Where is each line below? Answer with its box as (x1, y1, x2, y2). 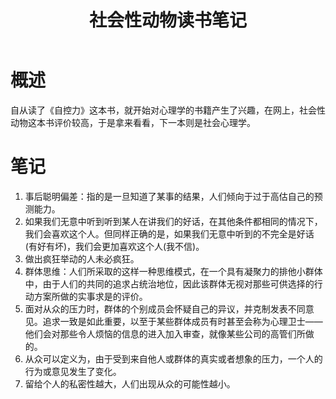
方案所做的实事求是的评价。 (33, 290, 148, 302)
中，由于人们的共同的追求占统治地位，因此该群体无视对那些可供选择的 (24, 277, 315, 290)
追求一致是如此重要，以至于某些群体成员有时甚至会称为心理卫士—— (42, 315, 323, 327)
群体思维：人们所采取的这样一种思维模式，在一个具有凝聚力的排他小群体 (24, 265, 323, 277)
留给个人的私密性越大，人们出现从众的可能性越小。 (24, 377, 236, 390)
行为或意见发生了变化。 (24, 365, 122, 377)
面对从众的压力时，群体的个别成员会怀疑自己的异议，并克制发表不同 (24, 302, 306, 315)
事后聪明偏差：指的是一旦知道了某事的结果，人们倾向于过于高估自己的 (24, 190, 315, 202)
